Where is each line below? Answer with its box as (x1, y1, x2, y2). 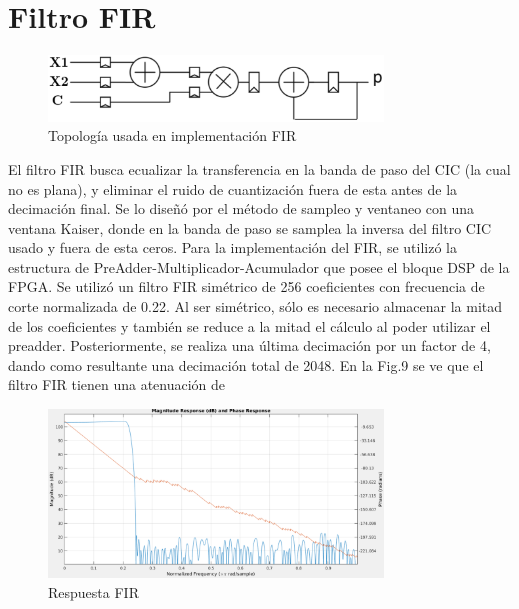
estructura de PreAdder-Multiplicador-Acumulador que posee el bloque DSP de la (8, 256, 510, 277)
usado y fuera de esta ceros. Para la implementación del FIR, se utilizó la (8, 237, 457, 258)
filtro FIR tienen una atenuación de (8, 374, 226, 395)
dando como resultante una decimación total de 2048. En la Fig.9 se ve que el (8, 354, 484, 375)
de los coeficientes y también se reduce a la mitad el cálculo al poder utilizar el (8, 315, 491, 336)
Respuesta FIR (48, 581, 139, 602)
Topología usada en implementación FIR (48, 125, 297, 146)
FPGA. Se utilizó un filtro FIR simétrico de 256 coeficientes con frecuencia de (8, 276, 485, 297)
